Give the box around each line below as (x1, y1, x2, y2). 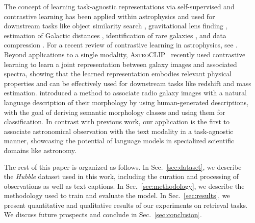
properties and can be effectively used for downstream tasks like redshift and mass (4, 78, 251, 88)
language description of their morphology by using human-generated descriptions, (4, 97, 249, 107)
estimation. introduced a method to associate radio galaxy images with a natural (4, 88, 247, 98)
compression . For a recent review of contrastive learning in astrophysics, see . (4, 40, 238, 50)
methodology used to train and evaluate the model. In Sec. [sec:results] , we (4, 190, 230, 201)
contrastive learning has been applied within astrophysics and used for (4, 11, 215, 21)
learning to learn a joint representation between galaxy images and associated (4, 59, 237, 69)
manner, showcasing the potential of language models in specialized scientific (4, 135, 234, 146)
